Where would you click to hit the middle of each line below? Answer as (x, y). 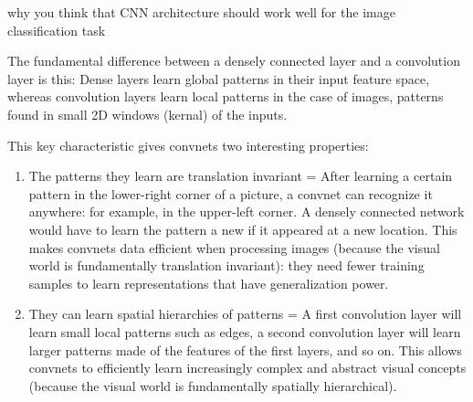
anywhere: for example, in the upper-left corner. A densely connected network (247, 212)
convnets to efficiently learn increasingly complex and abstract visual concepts (247, 368)
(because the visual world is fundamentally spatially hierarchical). (213, 385)
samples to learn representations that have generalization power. (209, 283)
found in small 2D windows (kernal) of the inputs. (147, 114)
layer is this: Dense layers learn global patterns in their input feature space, (219, 78)
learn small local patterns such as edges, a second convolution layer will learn (245, 331)
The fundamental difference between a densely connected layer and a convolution (234, 61)
